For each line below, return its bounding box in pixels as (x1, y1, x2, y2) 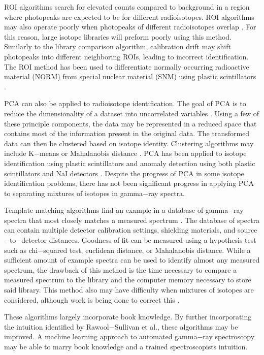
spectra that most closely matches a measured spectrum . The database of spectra (4, 214, 260, 225)
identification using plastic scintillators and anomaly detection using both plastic (4, 157, 255, 168)
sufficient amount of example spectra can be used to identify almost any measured (4, 254, 260, 265)
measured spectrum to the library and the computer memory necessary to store (4, 274, 251, 285)
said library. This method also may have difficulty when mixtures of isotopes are (4, 284, 254, 295)
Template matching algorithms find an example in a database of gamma (4, 205, 228, 215)
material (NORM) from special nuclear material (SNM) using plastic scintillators (4, 71, 256, 82)
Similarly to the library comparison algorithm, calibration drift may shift (4, 41, 231, 52)
